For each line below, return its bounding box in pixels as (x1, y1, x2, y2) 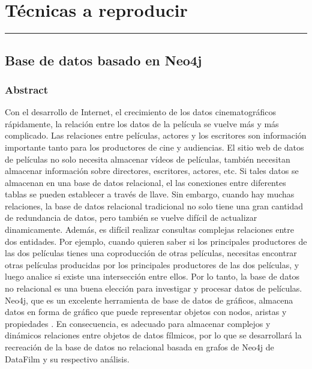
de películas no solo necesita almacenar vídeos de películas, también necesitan (5, 152, 290, 165)
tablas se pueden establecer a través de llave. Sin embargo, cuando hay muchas (5, 188, 295, 200)
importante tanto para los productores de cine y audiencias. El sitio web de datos (5, 140, 304, 153)
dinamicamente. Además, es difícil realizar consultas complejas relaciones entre (5, 223, 295, 236)
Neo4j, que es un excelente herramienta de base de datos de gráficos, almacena (5, 293, 293, 306)
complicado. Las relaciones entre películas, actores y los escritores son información (5, 129, 307, 142)
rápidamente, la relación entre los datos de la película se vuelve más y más (5, 117, 279, 130)
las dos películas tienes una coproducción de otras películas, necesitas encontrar (5, 247, 297, 259)
